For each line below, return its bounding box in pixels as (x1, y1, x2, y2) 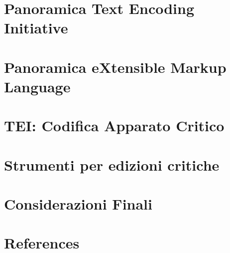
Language (4, 76, 71, 96)
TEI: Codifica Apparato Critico (4, 115, 225, 136)
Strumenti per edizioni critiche (4, 154, 220, 175)
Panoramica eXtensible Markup (4, 56, 227, 77)
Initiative (4, 17, 68, 38)
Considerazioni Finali (4, 194, 152, 214)
